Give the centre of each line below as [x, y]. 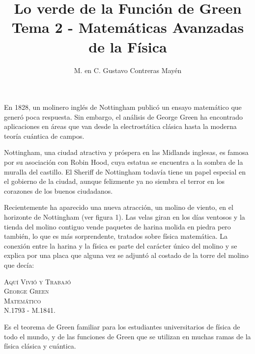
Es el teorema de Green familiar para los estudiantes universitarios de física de [122, 326]
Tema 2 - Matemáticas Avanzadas [128, 27]
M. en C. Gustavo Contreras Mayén [128, 70]
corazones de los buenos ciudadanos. [58, 190]
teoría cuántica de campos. [44, 136]
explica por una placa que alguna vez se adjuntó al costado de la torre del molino [126, 255]
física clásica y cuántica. [40, 346]
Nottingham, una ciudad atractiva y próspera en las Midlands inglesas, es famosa [126, 152]
